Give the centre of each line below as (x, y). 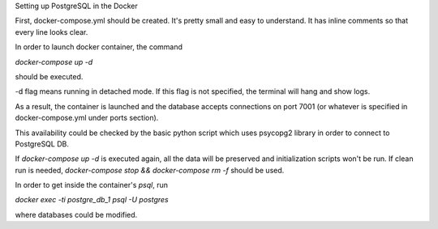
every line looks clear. (52, 32)
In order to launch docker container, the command (99, 47)
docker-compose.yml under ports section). (87, 118)
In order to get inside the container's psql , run (91, 185)
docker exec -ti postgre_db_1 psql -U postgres (92, 200)
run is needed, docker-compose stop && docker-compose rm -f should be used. (150, 170)
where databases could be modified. (76, 214)
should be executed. (49, 76)
